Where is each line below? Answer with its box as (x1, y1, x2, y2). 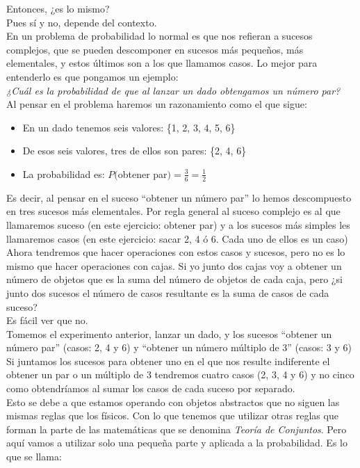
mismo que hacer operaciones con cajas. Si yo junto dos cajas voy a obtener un (6, 258, 342, 273)
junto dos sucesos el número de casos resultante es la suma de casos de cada (6, 285, 329, 300)
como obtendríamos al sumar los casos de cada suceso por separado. (6, 381, 295, 396)
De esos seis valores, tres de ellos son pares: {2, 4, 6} (22, 143, 247, 158)
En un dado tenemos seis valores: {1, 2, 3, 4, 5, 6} (22, 120, 236, 134)
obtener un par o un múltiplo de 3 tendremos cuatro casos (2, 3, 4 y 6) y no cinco (6, 367, 354, 382)
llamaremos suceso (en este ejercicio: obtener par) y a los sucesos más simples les (6, 217, 350, 232)
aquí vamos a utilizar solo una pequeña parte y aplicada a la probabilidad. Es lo (6, 435, 347, 450)
